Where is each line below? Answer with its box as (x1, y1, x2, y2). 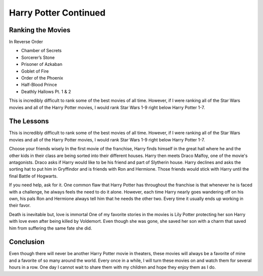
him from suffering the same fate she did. (9, 225, 92, 231)
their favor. (9, 202, 31, 208)
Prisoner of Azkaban (21, 61, 63, 67)
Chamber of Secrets (21, 48, 62, 54)
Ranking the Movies (9, 26, 71, 34)
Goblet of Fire (21, 68, 49, 74)
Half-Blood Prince (21, 82, 57, 88)
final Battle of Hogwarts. (9, 173, 58, 179)
